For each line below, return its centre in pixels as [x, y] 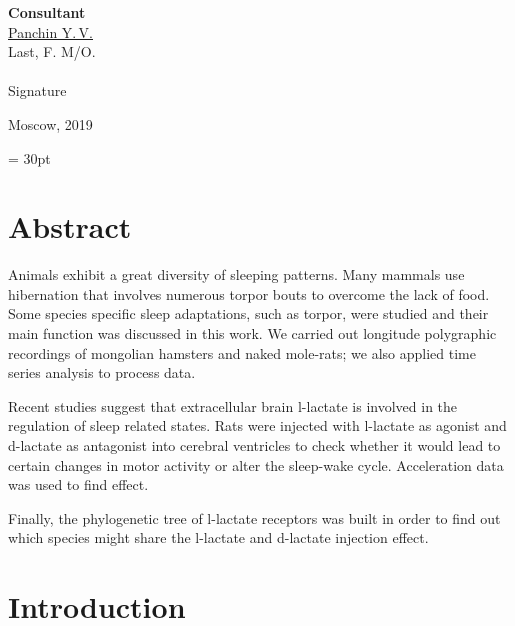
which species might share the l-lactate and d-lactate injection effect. [218, 537]
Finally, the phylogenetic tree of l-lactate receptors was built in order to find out [254, 517]
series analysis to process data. [102, 372]
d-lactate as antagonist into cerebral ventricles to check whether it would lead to [254, 445]
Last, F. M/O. [52, 51]
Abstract [70, 226]
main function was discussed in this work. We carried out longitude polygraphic [252, 333]
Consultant [47, 12]
